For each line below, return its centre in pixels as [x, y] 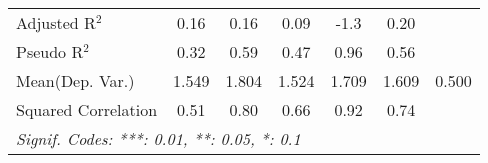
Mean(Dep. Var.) [75, 80]
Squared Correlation [87, 109]
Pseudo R [50, 51]
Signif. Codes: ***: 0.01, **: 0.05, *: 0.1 [158, 138]
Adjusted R [56, 22]
